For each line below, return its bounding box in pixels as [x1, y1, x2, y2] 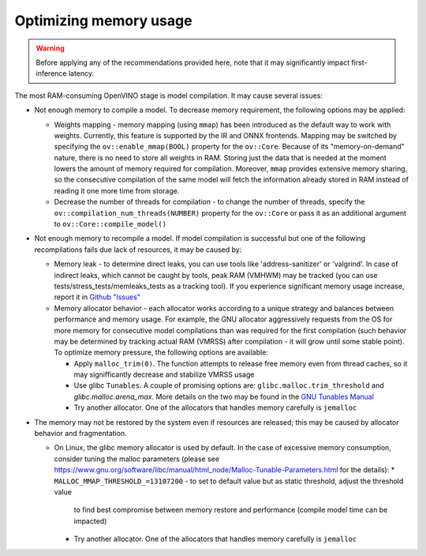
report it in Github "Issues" [54, 292, 141, 302]
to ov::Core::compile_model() [54, 220, 167, 229]
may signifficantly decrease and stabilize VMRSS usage [73, 370, 255, 379]
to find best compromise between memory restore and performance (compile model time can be [73, 505, 388, 515]
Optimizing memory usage [14, 12, 192, 29]
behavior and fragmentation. [34, 429, 127, 438]
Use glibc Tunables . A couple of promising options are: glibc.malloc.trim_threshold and [73, 381, 384, 390]
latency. [68, 69, 95, 78]
